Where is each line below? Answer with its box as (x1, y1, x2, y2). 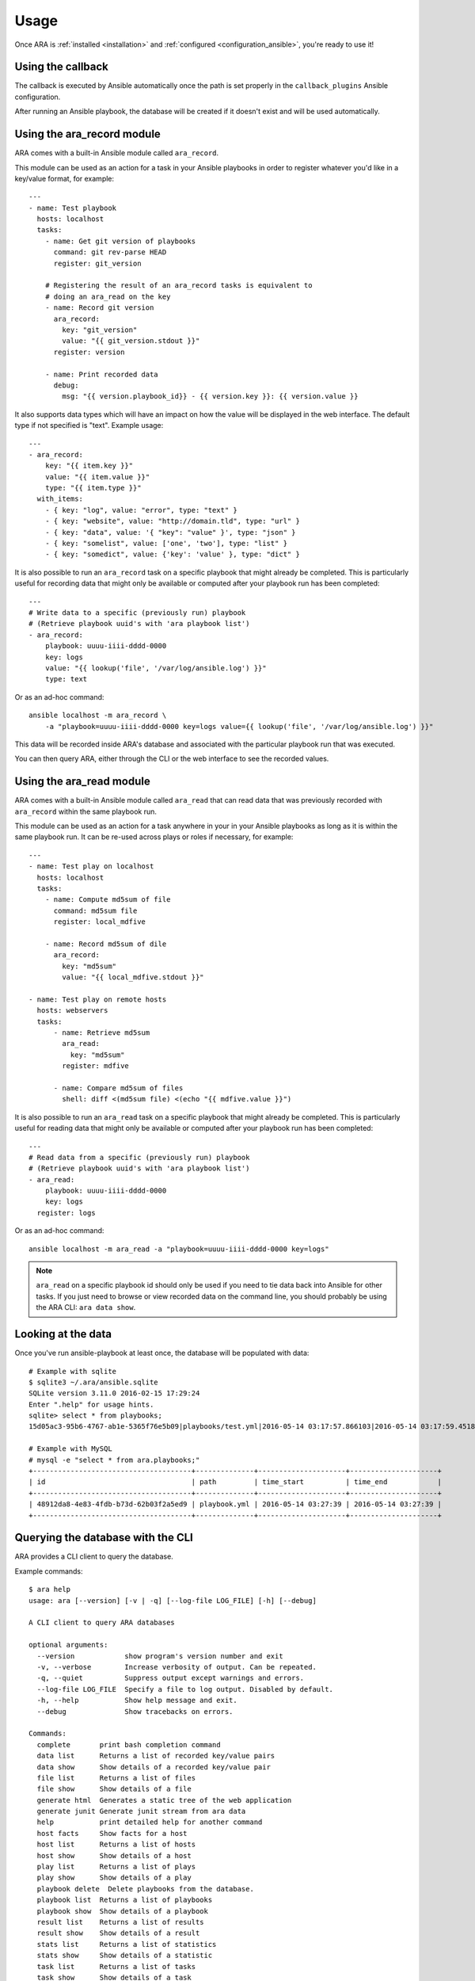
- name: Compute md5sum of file (44, 895, 171, 904)
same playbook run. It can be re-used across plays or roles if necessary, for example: (14, 832, 294, 842)
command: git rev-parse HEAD (53, 248, 167, 257)
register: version (53, 347, 125, 357)
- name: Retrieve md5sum (53, 1029, 150, 1037)
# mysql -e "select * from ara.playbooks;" (28, 1455, 200, 1464)
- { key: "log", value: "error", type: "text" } (44, 506, 237, 514)
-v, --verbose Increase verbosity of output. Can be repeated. (36, 1662, 317, 1671)
